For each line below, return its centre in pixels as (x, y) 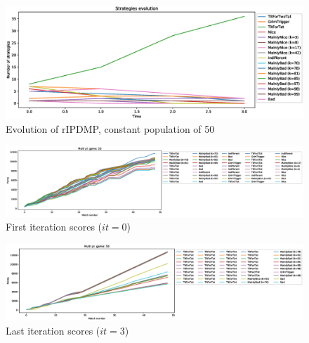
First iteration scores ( (54, 227)
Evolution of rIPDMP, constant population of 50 (110, 129)
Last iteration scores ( (53, 330)
